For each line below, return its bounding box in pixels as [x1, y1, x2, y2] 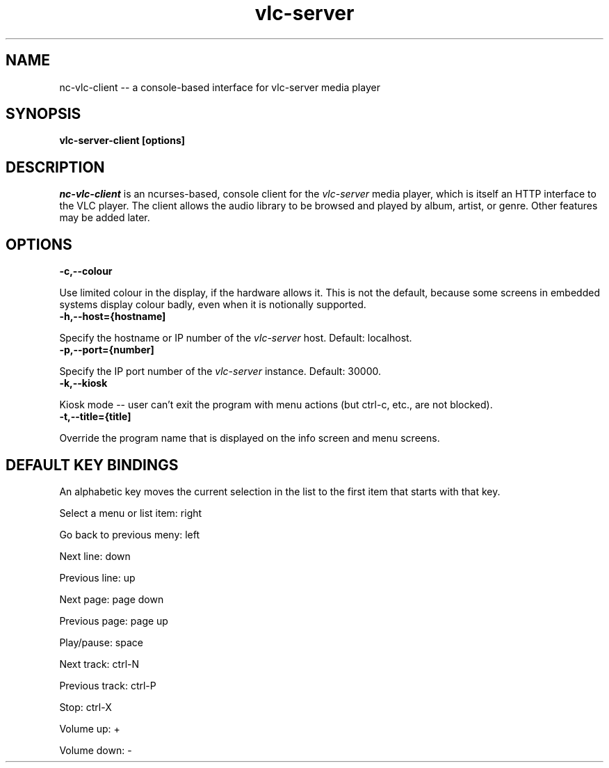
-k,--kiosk [59, 377, 108, 390]
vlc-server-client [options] [59, 134, 185, 147]
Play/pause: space [59, 636, 143, 648]
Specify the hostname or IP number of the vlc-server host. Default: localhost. [59, 332, 412, 344]
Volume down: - [59, 744, 132, 756]
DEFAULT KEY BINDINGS [6, 456, 179, 474]
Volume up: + [59, 722, 120, 735]
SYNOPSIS [6, 105, 81, 123]
